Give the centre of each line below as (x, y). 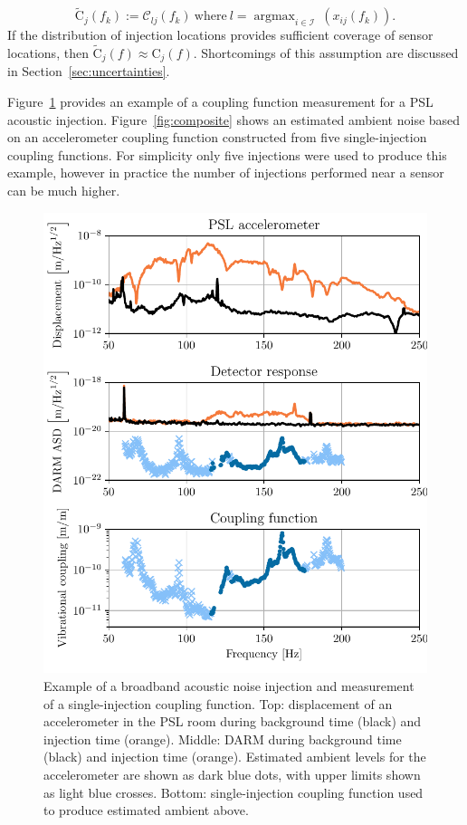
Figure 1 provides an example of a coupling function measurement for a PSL (220, 102)
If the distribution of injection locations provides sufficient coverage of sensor (220, 35)
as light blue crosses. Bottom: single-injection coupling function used (233, 792)
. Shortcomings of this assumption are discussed (326, 53)
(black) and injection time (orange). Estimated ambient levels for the (235, 757)
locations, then (48, 53)
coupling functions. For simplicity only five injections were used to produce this (227, 154)
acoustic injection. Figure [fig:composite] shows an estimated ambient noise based (234, 119)
